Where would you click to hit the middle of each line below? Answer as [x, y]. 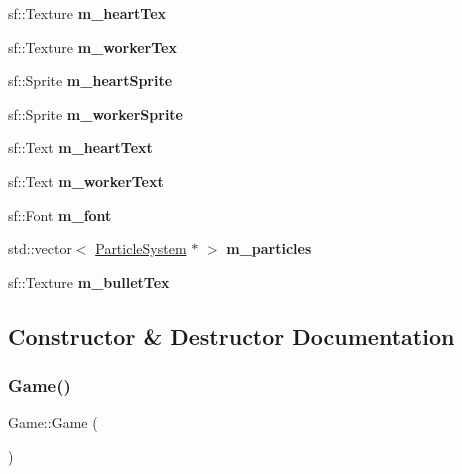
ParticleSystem [141, 248]
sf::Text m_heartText [80, 147]
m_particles [269, 248]
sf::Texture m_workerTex [92, 46]
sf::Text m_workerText [86, 180]
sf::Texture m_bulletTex [89, 281]
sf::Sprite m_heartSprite [90, 80]
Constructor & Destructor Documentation [231, 335]
